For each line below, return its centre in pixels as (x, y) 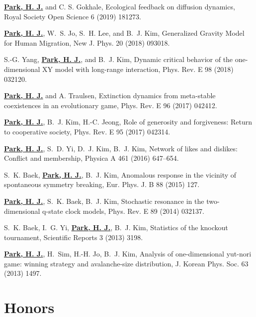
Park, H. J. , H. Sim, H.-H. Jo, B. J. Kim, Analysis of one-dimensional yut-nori (128, 254)
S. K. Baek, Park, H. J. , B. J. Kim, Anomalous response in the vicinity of (120, 174)
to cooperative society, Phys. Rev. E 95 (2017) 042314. (87, 131)
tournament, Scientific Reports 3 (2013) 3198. (74, 237)
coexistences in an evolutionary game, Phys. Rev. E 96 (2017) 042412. (111, 105)
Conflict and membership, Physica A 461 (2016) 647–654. (91, 158)
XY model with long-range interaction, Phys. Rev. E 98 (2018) (138, 69)
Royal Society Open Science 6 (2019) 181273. (73, 16)
